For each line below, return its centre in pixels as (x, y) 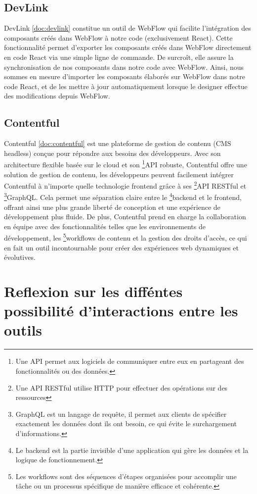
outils (23, 330)
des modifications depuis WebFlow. (57, 96)
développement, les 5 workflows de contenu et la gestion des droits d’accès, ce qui (126, 237)
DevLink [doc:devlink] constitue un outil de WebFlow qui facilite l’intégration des (128, 28)
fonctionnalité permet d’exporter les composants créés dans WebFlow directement (128, 47)
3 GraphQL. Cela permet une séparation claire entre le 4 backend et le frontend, (123, 197)
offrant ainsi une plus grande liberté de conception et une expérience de (112, 207)
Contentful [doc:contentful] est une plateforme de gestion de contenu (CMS (118, 143)
